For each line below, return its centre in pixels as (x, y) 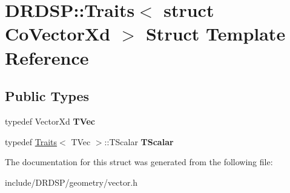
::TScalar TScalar (139, 141)
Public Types (47, 96)
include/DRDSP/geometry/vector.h (71, 182)
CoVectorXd (58, 34)
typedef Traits (31, 141)
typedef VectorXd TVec (50, 121)
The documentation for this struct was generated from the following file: (139, 162)
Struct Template (216, 34)
